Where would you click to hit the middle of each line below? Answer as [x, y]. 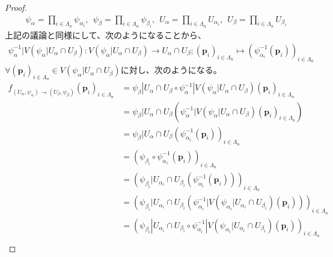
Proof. [16, 7]
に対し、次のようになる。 [171, 70]
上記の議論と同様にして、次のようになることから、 [105, 35]
